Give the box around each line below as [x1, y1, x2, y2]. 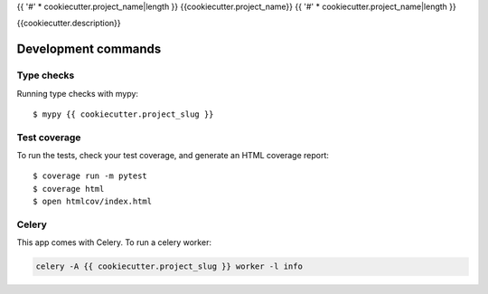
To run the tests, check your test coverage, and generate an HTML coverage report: [16, 150, 330, 161]
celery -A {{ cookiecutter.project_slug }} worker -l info [35, 261, 303, 271]
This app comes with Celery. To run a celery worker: [16, 237, 212, 248]
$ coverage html [33, 184, 105, 194]
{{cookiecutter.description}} [16, 18, 121, 29]
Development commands [16, 42, 162, 57]
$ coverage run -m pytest [33, 171, 148, 181]
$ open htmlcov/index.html [33, 196, 153, 207]
